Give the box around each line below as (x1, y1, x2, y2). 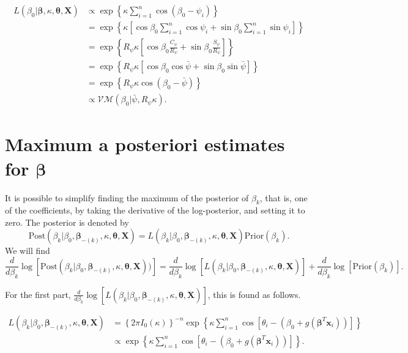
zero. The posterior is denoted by (5, 215, 129, 228)
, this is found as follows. (207, 288, 301, 300)
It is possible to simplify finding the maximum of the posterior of (5, 191, 249, 204)
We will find (5, 244, 50, 257)
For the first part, (5, 288, 71, 300)
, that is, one (259, 191, 308, 204)
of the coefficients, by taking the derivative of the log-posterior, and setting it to (5, 204, 305, 217)
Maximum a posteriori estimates (5, 132, 285, 157)
